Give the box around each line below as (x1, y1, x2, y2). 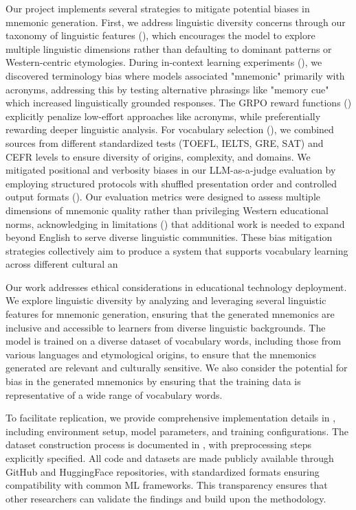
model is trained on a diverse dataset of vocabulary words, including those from (5, 334, 342, 348)
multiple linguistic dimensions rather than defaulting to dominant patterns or (5, 41, 332, 56)
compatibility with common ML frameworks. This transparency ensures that (5, 478, 328, 492)
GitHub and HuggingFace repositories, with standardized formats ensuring (5, 464, 320, 478)
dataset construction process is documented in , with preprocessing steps (5, 437, 311, 452)
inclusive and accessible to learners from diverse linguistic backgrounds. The (5, 320, 326, 334)
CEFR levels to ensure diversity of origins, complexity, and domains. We (5, 149, 311, 163)
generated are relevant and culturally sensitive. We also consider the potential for (5, 360, 348, 375)
